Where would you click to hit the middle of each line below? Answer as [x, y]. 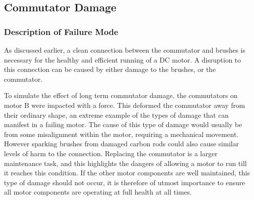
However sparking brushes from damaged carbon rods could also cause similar [122, 144]
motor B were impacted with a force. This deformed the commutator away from [125, 105]
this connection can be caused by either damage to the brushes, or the [110, 69]
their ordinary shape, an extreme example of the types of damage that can [116, 115]
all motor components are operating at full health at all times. [98, 192]
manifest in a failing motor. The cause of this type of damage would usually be [123, 124]
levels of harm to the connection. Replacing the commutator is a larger [111, 153]
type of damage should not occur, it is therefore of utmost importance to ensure [125, 182]
